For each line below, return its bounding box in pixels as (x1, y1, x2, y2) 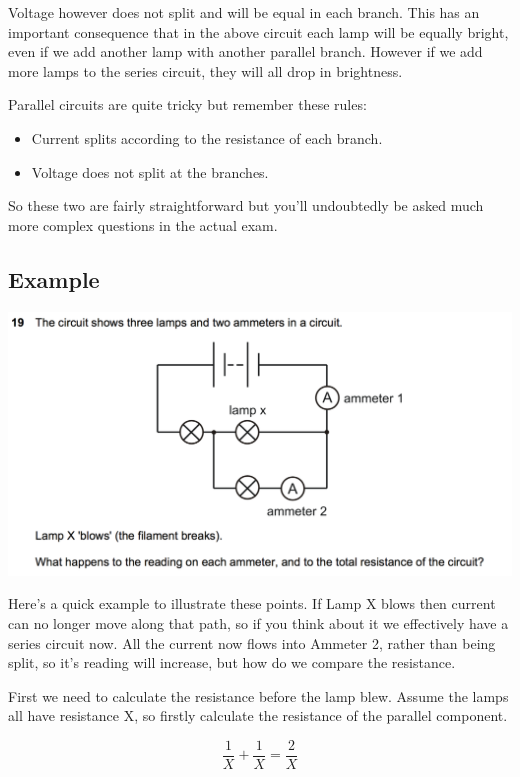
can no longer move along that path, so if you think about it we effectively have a (8, 613, 509, 634)
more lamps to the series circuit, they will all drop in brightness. (8, 60, 403, 81)
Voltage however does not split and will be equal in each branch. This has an (8, 2, 480, 22)
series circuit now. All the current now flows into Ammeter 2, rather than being (8, 632, 496, 653)
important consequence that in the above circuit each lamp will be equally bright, (8, 21, 509, 42)
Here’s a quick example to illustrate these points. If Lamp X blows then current (8, 593, 496, 614)
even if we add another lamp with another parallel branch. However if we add (8, 41, 483, 62)
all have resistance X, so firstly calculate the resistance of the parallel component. (8, 705, 508, 726)
